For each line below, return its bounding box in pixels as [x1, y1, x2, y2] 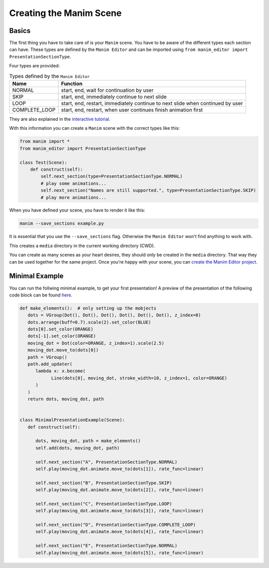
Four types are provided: [9, 63, 60, 69]
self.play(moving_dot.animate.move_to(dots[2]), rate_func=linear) [35, 487, 204, 493]
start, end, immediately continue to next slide [61, 93, 167, 100]
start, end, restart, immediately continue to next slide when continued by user [61, 100, 243, 107]
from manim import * [19, 139, 70, 144]
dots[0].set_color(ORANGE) [27, 326, 94, 332]
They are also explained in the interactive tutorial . [9, 116, 111, 122]
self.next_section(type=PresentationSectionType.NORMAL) [40, 174, 183, 179]
